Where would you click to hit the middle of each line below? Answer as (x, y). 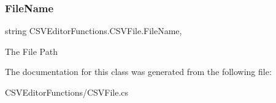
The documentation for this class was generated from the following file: (138, 72)
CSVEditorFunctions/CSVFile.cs (67, 92)
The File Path (31, 51)
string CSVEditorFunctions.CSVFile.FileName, (94, 31)
